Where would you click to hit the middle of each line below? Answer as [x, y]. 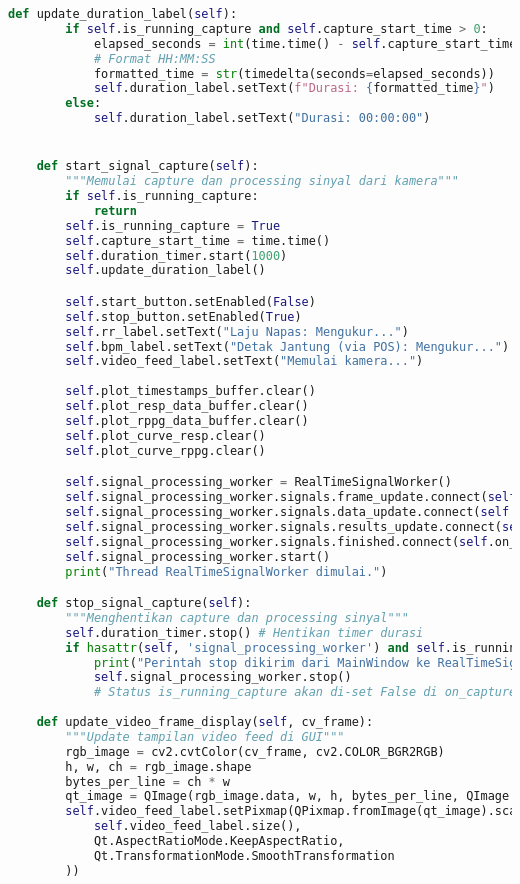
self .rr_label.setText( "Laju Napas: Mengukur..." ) [237, 331]
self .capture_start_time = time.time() [198, 240]
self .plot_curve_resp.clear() [165, 435]
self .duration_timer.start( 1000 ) [176, 255]
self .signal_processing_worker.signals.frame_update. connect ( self [291, 497]
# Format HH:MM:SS [154, 58]
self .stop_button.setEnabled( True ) [183, 316]
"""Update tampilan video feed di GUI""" [205, 736]
